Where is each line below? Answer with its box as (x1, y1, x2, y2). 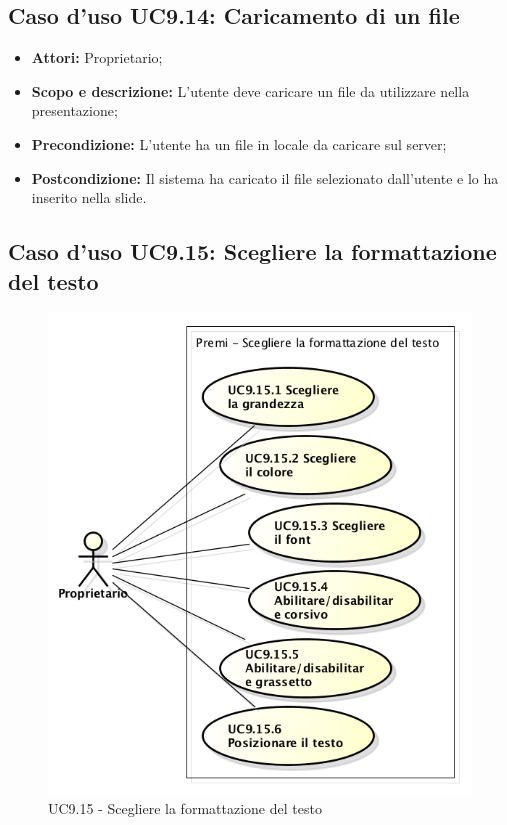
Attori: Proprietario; (31, 47, 163, 68)
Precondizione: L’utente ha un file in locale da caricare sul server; (31, 133, 447, 154)
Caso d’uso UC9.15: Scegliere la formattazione (8, 236, 497, 267)
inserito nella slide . (31, 187, 147, 208)
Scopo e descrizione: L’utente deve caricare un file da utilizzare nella (31, 80, 470, 101)
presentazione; (31, 100, 118, 121)
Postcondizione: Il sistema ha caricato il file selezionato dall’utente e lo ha (31, 167, 499, 188)
